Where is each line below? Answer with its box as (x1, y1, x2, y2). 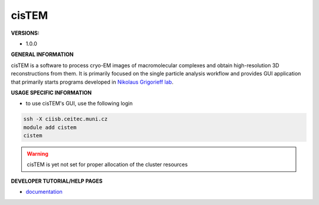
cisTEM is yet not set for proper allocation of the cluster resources (27, 161, 188, 168)
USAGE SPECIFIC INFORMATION (11, 89, 92, 96)
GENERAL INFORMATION (11, 51, 74, 58)
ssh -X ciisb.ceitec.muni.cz (23, 115, 108, 123)
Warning (27, 150, 48, 157)
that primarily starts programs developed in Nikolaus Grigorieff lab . (11, 78, 174, 85)
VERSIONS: (11, 29, 40, 37)
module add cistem (23, 124, 77, 131)
